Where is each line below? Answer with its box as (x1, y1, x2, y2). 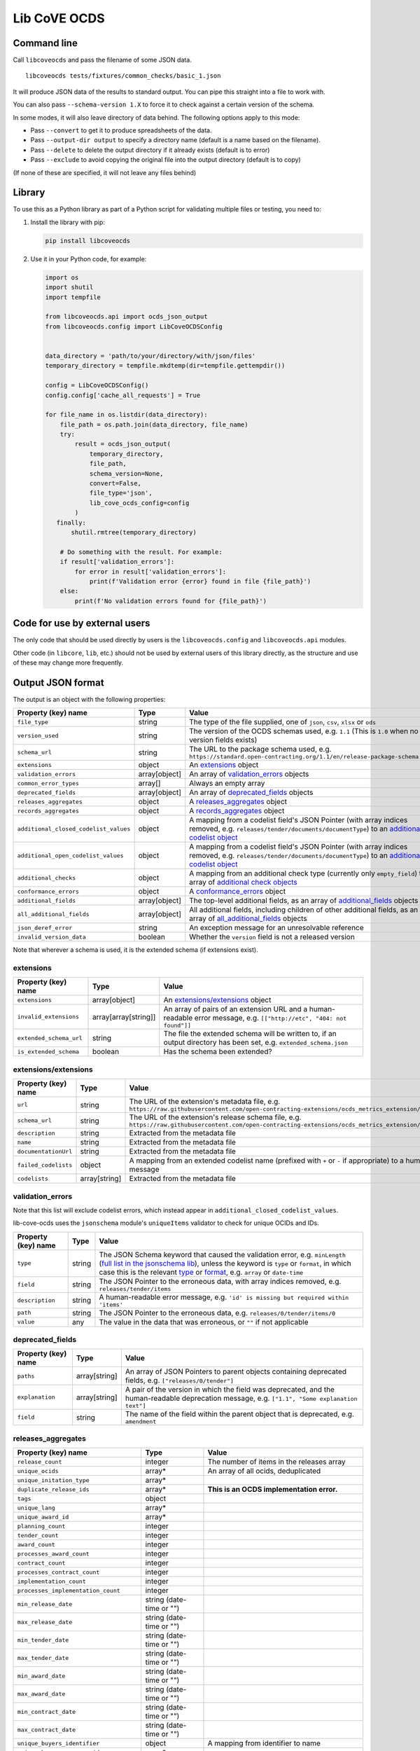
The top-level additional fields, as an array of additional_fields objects (189, 896, 419, 906)
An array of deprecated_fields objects (189, 788, 314, 798)
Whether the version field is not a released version (189, 932, 355, 942)
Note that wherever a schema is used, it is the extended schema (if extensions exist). (13, 946, 258, 954)
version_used (17, 732, 59, 739)
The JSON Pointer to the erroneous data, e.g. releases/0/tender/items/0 (99, 1308, 336, 1317)
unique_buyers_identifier (17, 1739, 100, 1747)
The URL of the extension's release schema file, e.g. (129, 1112, 302, 1122)
